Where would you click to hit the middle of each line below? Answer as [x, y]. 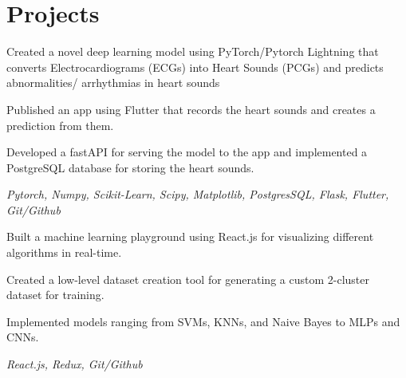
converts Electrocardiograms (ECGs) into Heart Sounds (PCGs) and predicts [195, 67]
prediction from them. [60, 125]
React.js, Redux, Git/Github [75, 364]
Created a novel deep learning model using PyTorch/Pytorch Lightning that [193, 51]
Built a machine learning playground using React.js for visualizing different [190, 236]
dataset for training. [55, 295]
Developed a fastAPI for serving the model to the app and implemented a [187, 152]
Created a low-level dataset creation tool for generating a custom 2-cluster [188, 279]
